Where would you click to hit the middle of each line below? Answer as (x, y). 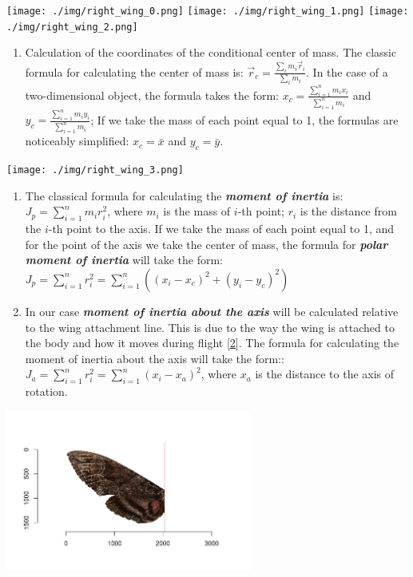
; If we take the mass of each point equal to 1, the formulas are (244, 119)
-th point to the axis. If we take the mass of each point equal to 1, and (221, 229)
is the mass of (197, 211)
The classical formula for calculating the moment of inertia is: (184, 195)
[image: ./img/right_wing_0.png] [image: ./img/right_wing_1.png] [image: (208, 11)
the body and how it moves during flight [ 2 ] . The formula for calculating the (212, 343)
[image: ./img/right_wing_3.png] (95, 170)
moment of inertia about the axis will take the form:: (155, 358)
